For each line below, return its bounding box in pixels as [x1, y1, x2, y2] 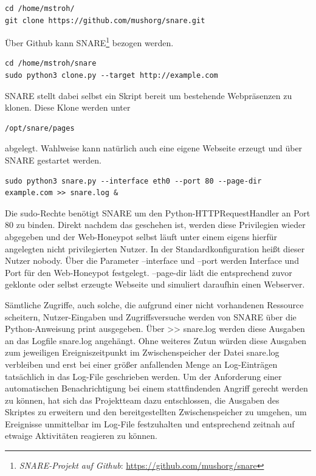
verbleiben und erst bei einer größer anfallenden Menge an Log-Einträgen [5, 357, 278, 370]
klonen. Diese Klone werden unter [5, 101, 131, 114]
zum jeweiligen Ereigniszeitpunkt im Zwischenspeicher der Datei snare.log [5, 346, 280, 359]
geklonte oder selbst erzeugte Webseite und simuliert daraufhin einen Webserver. [5, 278, 305, 291]
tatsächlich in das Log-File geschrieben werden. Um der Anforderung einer [5, 370, 282, 382]
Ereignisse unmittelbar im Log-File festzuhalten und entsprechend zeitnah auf [5, 417, 295, 430]
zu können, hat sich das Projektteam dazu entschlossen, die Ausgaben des [5, 393, 280, 406]
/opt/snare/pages [5, 123, 75, 133]
